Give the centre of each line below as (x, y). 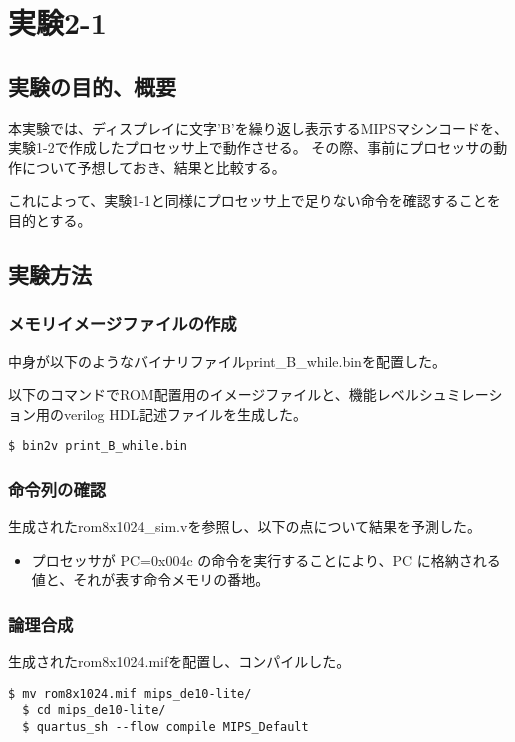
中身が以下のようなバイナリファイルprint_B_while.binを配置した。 (227, 360)
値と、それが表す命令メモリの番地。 (150, 579)
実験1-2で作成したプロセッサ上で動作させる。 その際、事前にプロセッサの (251, 147)
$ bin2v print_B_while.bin (97, 446)
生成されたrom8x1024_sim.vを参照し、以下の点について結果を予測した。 (244, 526)
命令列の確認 (57, 488)
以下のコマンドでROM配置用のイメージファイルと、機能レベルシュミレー (248, 394)
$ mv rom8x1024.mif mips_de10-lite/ (130, 693)
